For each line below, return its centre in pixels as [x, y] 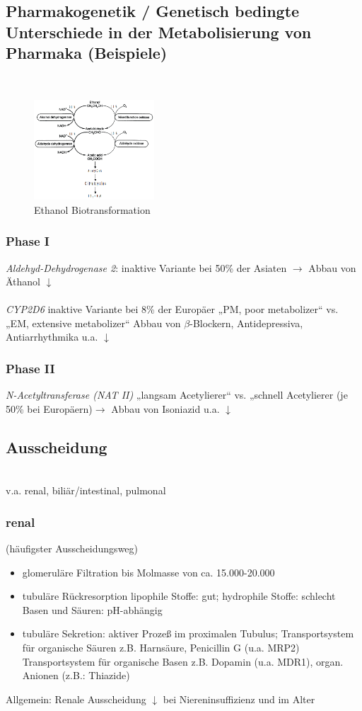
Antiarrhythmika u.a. [52, 337]
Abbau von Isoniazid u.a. [165, 408]
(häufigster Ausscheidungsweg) [72, 548]
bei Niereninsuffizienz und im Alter [239, 699]
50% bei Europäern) [49, 408]
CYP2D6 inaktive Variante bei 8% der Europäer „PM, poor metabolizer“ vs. [172, 309]
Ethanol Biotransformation [92, 209]
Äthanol [23, 281]
